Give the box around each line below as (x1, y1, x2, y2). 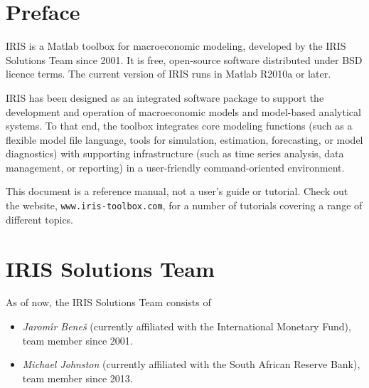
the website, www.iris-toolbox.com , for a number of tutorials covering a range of (6, 198, 363, 213)
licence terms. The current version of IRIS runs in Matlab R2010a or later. (6, 66, 331, 81)
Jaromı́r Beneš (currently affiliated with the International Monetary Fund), (22, 319, 351, 334)
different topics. (6, 211, 74, 226)
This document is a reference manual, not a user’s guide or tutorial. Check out (6, 184, 348, 199)
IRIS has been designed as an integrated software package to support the (6, 90, 324, 105)
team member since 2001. (22, 332, 133, 347)
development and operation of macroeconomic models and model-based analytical (6, 104, 361, 119)
